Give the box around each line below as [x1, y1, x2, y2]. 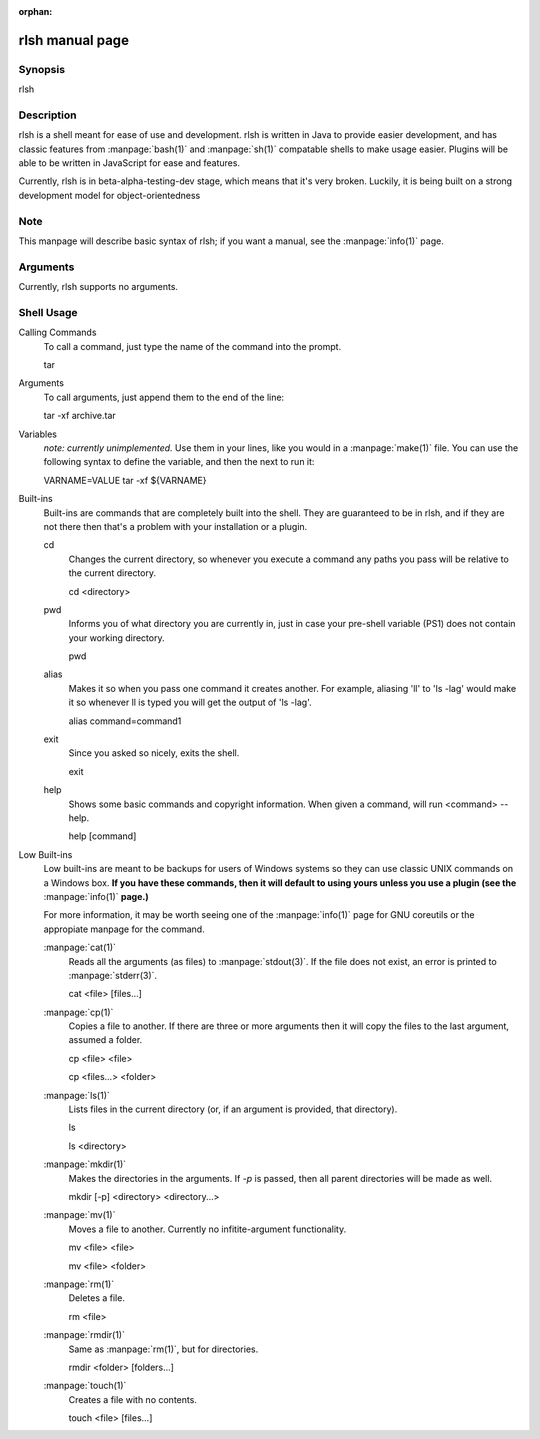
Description [18, 108, 77, 122]
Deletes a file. [68, 1292, 125, 1304]
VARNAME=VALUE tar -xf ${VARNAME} [43, 474, 207, 486]
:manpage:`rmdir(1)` [43, 1329, 125, 1341]
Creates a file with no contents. [68, 1393, 197, 1405]
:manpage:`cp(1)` [43, 1006, 114, 1018]
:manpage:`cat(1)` [43, 941, 117, 954]
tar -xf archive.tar [43, 410, 117, 422]
